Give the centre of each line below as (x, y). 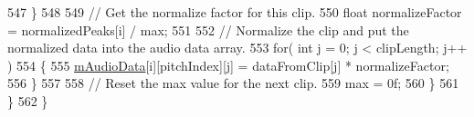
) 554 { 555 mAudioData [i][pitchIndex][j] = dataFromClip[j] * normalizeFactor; (228, 65)
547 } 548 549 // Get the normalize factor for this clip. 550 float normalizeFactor (235, 12)
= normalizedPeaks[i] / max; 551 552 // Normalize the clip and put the (208, 29)
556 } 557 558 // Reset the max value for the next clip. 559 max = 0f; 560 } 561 (233, 83)
